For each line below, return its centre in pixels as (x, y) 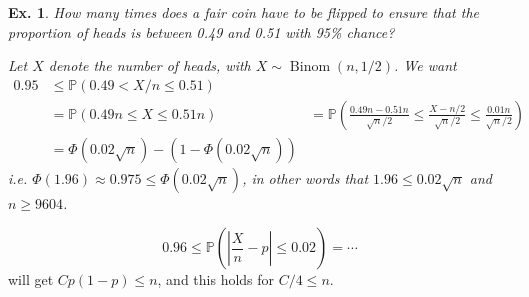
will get (31, 279)
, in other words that (305, 177)
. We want (425, 65)
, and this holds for (216, 279)
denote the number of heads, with (149, 65)
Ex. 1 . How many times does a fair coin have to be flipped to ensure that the (244, 12)
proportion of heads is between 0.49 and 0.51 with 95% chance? (201, 31)
